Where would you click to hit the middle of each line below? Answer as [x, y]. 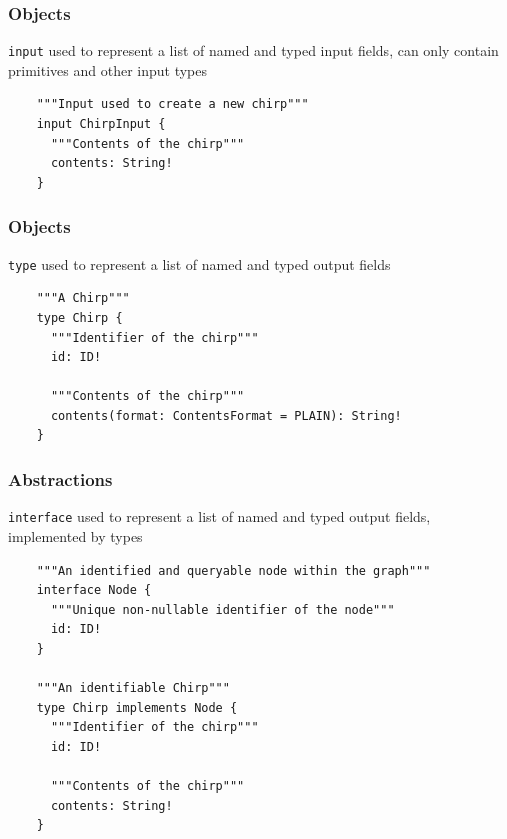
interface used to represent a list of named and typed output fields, [219, 516]
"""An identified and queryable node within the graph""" [233, 570]
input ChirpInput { [101, 124]
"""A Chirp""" [83, 298]
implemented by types [75, 535]
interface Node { [94, 590]
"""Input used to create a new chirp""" [172, 104]
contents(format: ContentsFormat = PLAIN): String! [226, 415]
